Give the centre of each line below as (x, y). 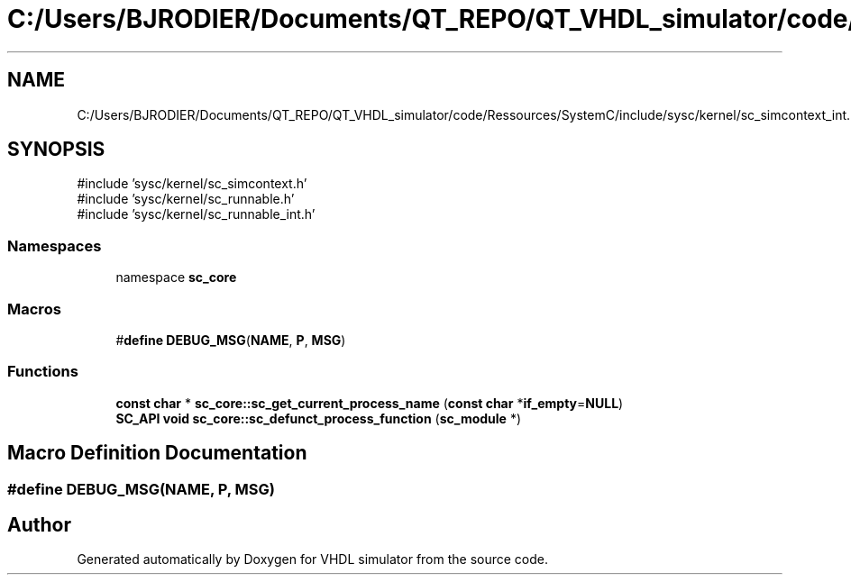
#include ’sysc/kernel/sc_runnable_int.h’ (196, 214)
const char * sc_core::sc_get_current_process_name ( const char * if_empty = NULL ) (370, 403)
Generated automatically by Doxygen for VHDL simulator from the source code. (313, 559)
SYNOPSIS (56, 150)
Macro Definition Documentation (157, 453)
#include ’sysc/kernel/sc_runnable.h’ (186, 199)
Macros (34, 309)
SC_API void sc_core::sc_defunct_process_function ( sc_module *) (319, 418)
